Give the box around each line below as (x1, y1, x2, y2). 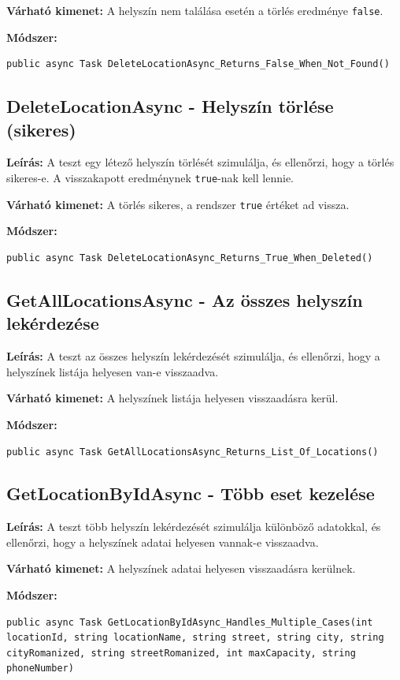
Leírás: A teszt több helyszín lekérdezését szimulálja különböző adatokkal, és (6, 518, 381, 535)
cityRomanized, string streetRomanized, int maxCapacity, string (6, 647, 356, 659)
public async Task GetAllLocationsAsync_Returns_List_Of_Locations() (6, 446, 379, 458)
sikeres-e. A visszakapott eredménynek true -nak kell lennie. (6, 170, 294, 186)
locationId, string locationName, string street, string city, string (6, 632, 384, 644)
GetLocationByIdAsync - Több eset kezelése (6, 481, 375, 506)
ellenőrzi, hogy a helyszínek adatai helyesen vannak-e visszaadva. (6, 533, 319, 550)
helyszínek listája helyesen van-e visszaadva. (6, 363, 219, 379)
